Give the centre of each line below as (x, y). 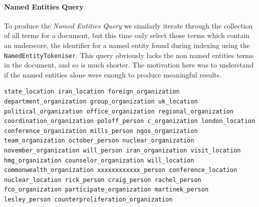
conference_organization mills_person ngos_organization (101, 131)
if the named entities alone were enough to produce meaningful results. (113, 74)
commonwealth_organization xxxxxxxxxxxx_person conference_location (121, 170)
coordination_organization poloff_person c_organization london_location (130, 121)
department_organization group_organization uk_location (101, 102)
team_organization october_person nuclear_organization (99, 141)
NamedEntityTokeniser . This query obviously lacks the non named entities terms (129, 55)
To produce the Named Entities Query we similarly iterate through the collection (128, 25)
